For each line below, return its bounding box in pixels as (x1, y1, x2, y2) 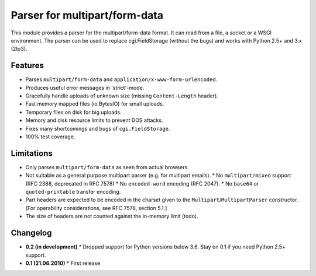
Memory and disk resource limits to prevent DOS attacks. (25, 117, 163, 124)
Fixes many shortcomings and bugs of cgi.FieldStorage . (25, 125, 170, 132)
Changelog (11, 228, 52, 238)
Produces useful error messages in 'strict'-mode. (25, 84, 145, 91)
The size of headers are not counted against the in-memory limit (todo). (25, 213, 198, 220)
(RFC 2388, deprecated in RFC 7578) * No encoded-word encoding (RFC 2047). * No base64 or (25, 180, 259, 187)
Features (11, 61, 44, 71)
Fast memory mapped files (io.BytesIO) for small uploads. (25, 100, 164, 107)
